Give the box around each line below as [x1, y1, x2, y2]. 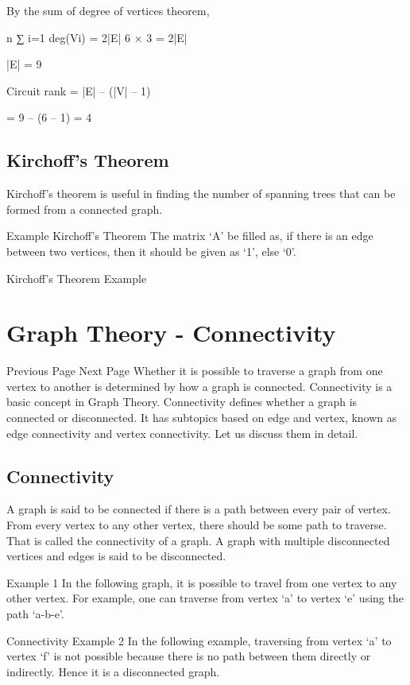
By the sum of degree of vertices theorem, [6, 2, 210, 18]
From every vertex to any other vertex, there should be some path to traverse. [6, 517, 387, 533]
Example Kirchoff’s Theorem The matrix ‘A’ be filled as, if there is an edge [6, 227, 373, 244]
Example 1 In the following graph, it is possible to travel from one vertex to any [6, 574, 397, 590]
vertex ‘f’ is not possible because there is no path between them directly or [6, 648, 371, 664]
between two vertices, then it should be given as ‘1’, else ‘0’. [6, 242, 296, 259]
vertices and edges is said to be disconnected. [6, 548, 226, 564]
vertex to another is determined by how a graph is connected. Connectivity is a [6, 377, 393, 394]
